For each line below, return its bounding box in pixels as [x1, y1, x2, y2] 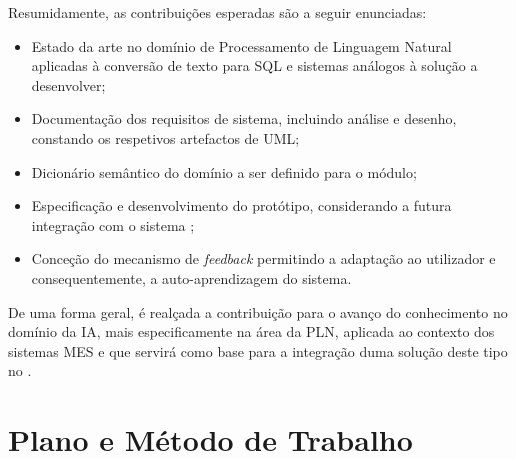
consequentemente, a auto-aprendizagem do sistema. [31, 267, 352, 288]
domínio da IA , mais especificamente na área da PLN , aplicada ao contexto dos [8, 321, 495, 342]
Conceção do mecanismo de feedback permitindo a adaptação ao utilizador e [31, 248, 496, 269]
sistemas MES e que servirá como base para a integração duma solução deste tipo [8, 340, 508, 361]
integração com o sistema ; [31, 214, 195, 235]
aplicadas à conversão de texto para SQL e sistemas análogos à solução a [31, 55, 478, 76]
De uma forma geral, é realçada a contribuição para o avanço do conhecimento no [8, 301, 508, 322]
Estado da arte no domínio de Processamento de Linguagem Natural [31, 35, 452, 56]
